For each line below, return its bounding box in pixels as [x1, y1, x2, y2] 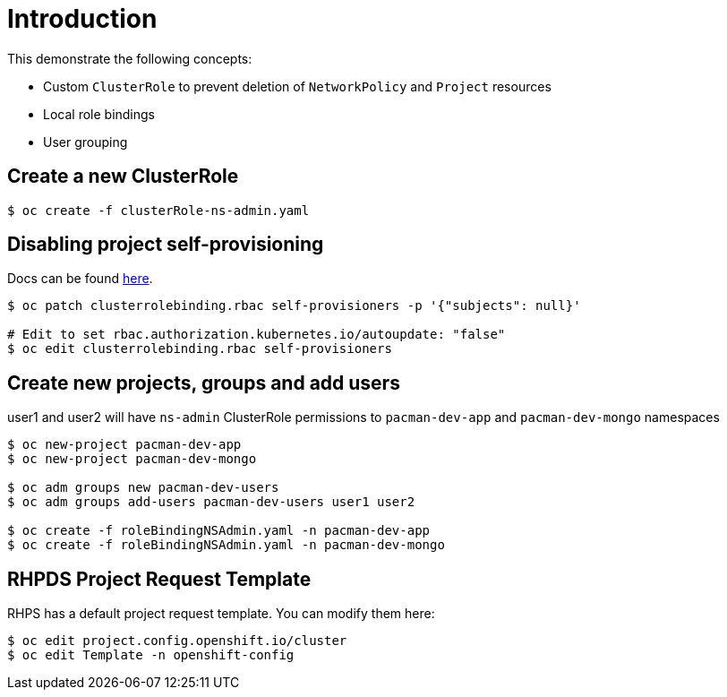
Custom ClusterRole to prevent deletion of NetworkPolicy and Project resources [43, 78, 552, 94]
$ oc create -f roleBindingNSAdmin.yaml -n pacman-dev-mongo [7, 538, 445, 553]
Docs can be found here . [7, 271, 153, 287]
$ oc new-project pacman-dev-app [7, 437, 242, 452]
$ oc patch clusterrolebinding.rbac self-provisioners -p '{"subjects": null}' [7, 298, 581, 314]
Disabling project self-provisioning [7, 233, 324, 256]
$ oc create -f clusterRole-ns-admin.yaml [7, 202, 310, 218]
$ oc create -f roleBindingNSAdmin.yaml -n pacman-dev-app [7, 523, 431, 538]
